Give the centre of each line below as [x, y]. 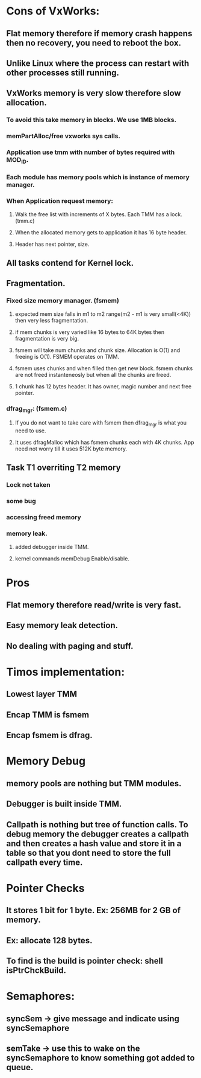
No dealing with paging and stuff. [70, 646]
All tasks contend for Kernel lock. [70, 263]
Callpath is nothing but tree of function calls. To [97, 825]
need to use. [30, 431]
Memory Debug [46, 761]
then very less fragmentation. [51, 320]
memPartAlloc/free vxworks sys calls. [63, 136]
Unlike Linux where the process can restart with [98, 63]
